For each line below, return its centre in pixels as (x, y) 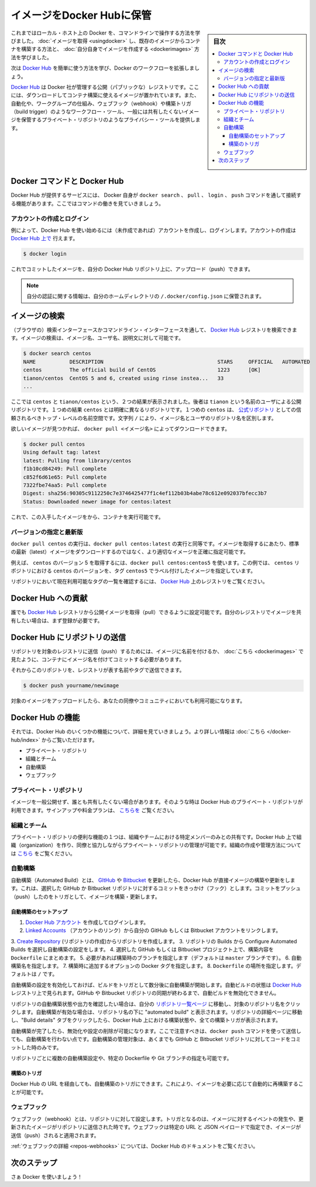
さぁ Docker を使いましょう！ (47, 1176)
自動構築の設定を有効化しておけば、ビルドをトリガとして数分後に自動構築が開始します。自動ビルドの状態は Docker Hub (156, 985)
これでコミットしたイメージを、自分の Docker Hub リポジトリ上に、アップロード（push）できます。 (132, 269)
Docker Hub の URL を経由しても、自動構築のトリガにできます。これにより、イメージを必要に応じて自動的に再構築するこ (157, 1084)
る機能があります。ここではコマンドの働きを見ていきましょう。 (87, 203)
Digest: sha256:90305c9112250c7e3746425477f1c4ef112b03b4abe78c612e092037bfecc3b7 (145, 493)
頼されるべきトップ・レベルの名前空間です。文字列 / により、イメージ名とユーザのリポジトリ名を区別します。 (144, 418)
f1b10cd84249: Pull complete (65, 469)
